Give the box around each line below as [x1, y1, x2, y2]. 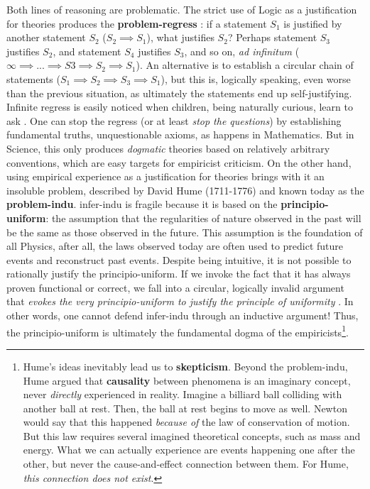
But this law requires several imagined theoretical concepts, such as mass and [23, 428, 361, 443]
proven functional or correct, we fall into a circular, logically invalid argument [6, 280, 344, 295]
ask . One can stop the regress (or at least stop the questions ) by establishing [6, 113, 342, 128]
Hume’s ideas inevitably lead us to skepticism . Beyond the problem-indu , [23, 358, 348, 373]
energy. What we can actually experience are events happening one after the [23, 442, 355, 457]
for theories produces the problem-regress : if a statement [6, 16, 267, 31]
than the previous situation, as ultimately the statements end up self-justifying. [6, 85, 352, 100]
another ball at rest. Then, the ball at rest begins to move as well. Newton [23, 400, 347, 415]
